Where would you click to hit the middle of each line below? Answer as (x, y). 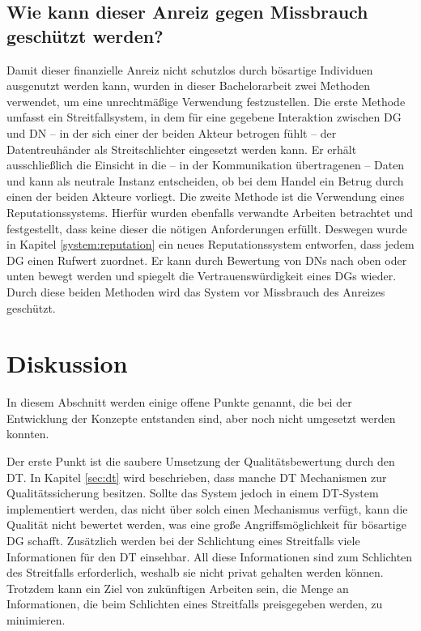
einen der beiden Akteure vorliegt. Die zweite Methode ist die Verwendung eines (206, 196)
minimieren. (36, 619)
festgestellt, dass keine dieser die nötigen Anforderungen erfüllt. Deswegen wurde (207, 228)
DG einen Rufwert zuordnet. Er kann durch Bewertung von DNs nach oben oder (207, 260)
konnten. (28, 434)
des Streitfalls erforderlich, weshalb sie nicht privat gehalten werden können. (195, 572)
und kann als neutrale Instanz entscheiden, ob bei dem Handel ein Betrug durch (205, 180)
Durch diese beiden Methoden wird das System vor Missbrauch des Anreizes (196, 291)
